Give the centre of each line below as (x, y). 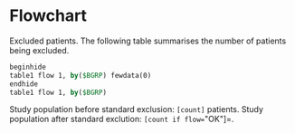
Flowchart (48, 16)
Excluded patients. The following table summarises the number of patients (148, 41)
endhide (24, 84)
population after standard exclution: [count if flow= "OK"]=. (122, 119)
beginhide (28, 67)
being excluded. (39, 50)
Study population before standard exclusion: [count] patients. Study (137, 109)
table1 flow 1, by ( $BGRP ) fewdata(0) (81, 75)
